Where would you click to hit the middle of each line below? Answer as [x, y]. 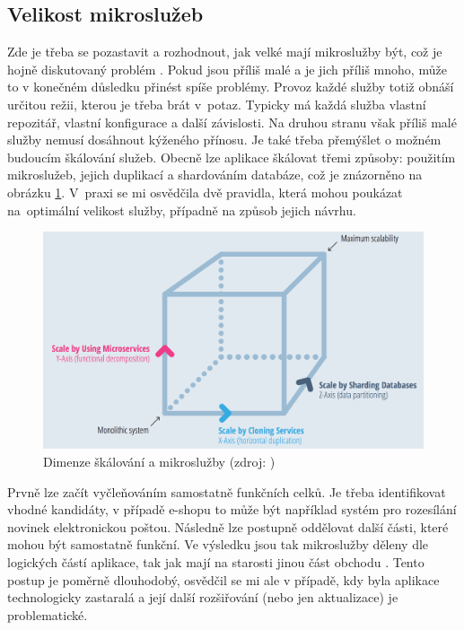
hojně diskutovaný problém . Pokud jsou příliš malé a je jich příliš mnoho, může [227, 69]
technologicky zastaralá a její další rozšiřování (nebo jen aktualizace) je [203, 597]
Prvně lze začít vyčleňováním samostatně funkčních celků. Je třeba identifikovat [227, 491]
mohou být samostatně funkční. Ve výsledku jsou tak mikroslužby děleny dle [218, 544]
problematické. [48, 614]
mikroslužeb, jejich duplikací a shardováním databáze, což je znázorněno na [215, 175]
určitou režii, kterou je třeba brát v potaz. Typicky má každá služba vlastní [217, 104]
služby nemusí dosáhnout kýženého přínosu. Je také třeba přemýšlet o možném [224, 140]
